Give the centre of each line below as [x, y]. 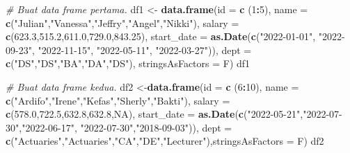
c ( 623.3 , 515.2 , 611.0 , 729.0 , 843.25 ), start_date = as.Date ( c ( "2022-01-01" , [161, 36]
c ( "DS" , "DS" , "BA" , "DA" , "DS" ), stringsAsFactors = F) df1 [128, 63]
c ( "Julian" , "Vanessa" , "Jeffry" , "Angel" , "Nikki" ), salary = [122, 22]
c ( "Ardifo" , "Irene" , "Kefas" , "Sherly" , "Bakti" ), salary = [118, 100]
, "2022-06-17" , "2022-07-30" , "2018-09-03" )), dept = [126, 127]
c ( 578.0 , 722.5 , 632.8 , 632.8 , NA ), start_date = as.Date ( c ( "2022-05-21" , [154, 114]
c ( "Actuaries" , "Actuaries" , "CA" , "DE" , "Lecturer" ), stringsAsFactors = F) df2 [165, 141]
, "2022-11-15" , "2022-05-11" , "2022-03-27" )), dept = [142, 49]
